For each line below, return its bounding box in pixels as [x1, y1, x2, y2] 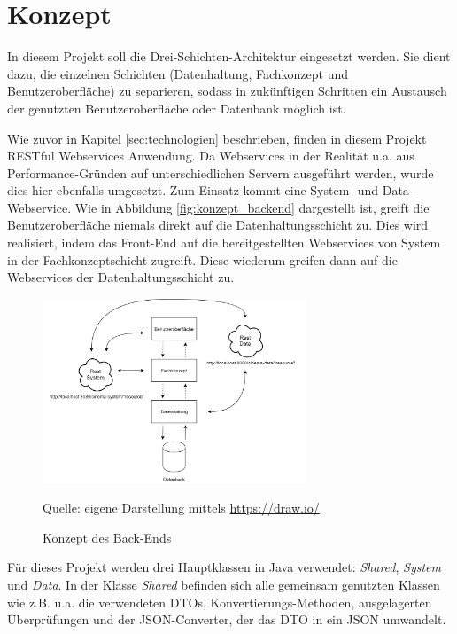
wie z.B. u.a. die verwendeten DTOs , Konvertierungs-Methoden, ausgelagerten [7, 592, 432, 611]
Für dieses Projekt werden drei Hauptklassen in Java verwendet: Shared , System [7, 558, 441, 576]
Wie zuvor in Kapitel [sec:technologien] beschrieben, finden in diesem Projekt [7, 129, 427, 147]
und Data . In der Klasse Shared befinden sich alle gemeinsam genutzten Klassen [7, 575, 440, 594]
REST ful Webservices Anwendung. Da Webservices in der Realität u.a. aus [7, 146, 414, 165]
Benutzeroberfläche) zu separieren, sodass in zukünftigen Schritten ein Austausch [7, 82, 447, 100]
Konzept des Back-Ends [43, 528, 172, 546]
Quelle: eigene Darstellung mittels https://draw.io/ [43, 498, 320, 517]
